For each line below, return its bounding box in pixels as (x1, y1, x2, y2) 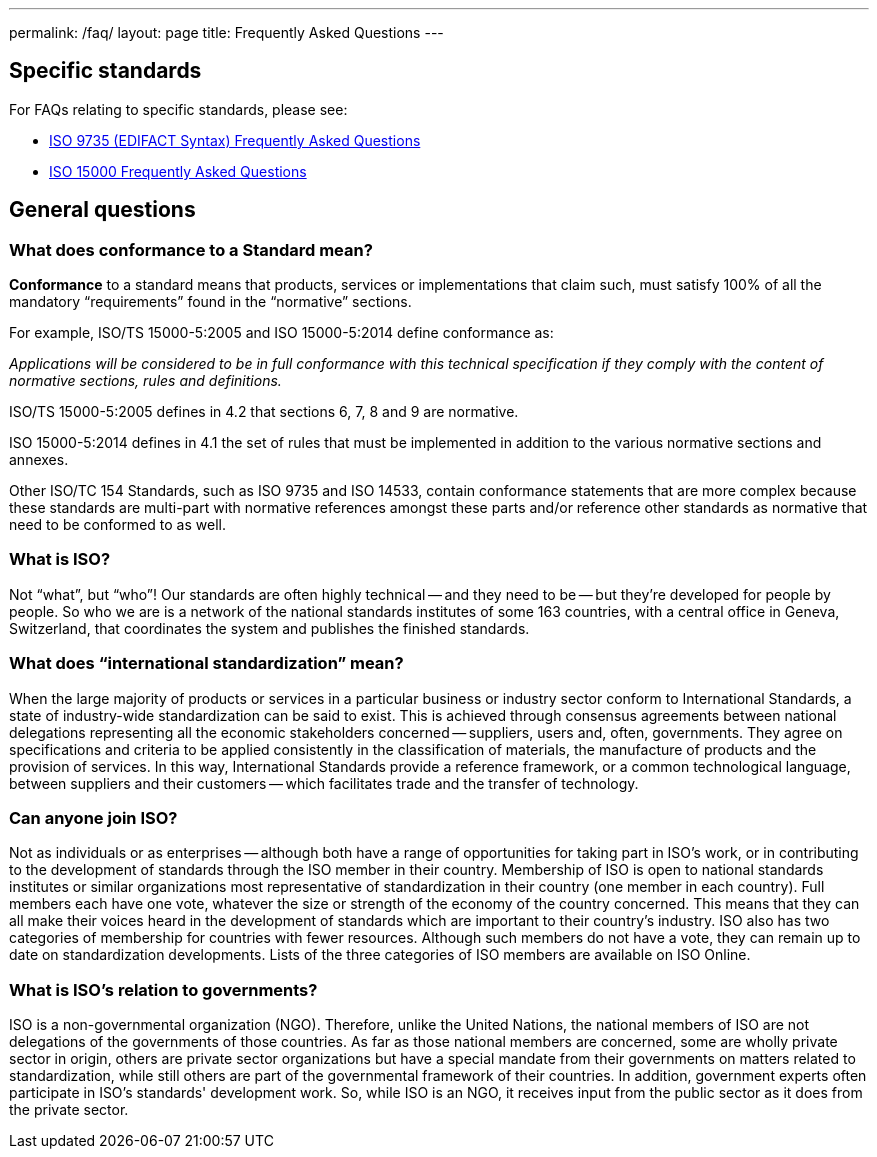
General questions (9, 197, 196, 223)
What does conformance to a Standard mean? (9, 239, 373, 260)
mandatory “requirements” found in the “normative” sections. (9, 293, 412, 311)
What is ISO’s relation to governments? (9, 979, 318, 1000)
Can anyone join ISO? (9, 807, 178, 828)
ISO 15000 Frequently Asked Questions (49, 162, 307, 180)
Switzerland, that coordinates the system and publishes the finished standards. (9, 619, 530, 637)
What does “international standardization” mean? (9, 653, 404, 674)
